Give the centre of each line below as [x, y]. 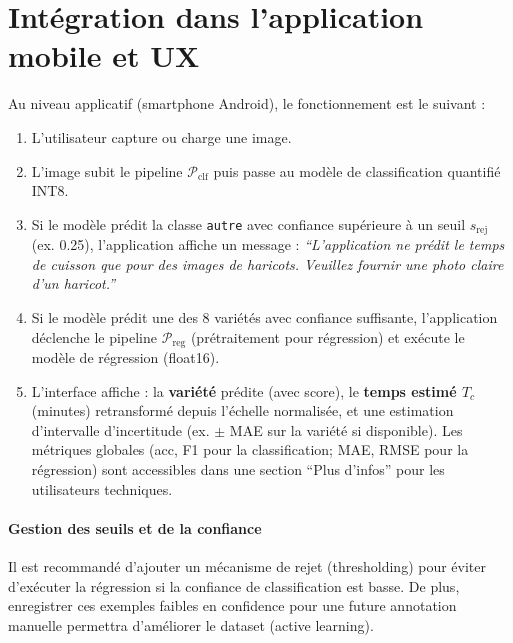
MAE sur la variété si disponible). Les [346, 429]
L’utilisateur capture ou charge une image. [161, 136]
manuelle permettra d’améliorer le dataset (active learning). [191, 624]
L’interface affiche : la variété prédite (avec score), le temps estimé [244, 390]
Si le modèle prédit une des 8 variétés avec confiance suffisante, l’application [264, 316]
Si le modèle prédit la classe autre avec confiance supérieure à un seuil [248, 223]
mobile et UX [104, 55]
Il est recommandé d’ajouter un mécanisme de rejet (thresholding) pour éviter [247, 565]
